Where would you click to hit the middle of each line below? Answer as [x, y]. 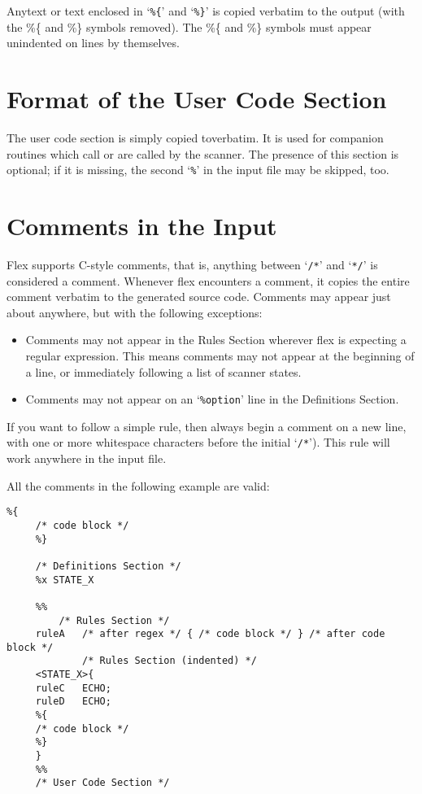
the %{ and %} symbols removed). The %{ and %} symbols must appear [189, 26]
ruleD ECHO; [73, 702]
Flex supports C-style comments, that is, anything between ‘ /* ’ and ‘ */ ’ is [192, 264]
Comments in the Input [142, 225]
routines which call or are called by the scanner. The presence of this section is [203, 153]
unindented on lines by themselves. [93, 43]
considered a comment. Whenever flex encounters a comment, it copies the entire [208, 280]
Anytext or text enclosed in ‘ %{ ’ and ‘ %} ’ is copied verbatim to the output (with [206, 11]
